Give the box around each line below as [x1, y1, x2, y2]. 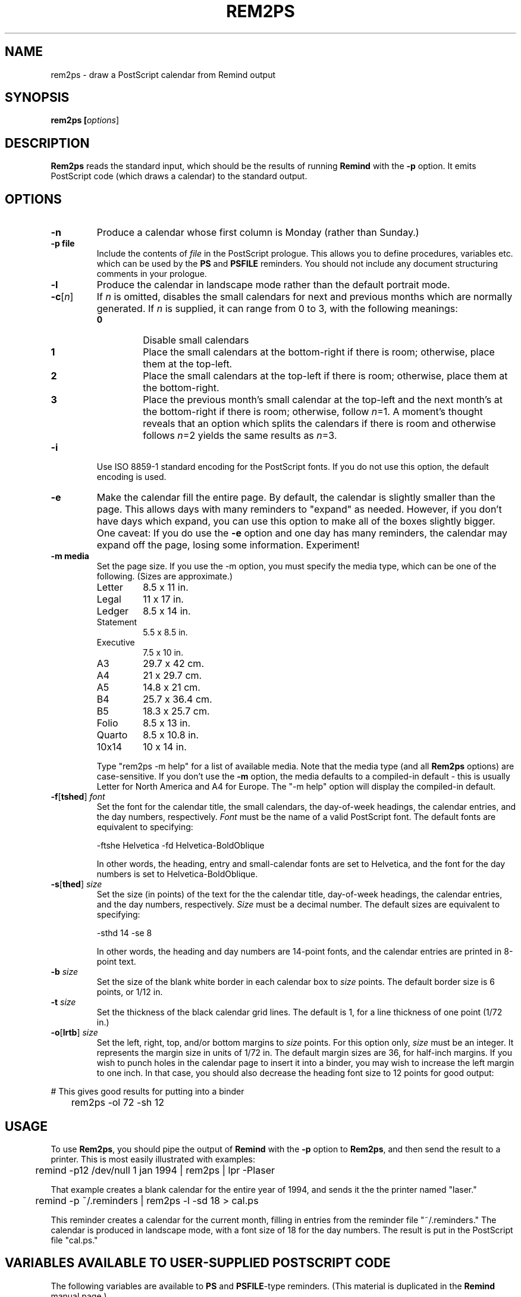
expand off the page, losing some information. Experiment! [96, 539, 360, 551]
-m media [51, 551, 89, 562]
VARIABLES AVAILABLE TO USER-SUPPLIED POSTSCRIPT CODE [5, 1255, 391, 1271]
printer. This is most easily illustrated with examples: [51, 1153, 255, 1164]
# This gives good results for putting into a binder [51, 1086, 244, 1097]
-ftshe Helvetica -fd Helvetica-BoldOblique [96, 840, 265, 851]
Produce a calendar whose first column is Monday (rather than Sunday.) [96, 226, 419, 239]
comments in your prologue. [96, 269, 207, 279]
